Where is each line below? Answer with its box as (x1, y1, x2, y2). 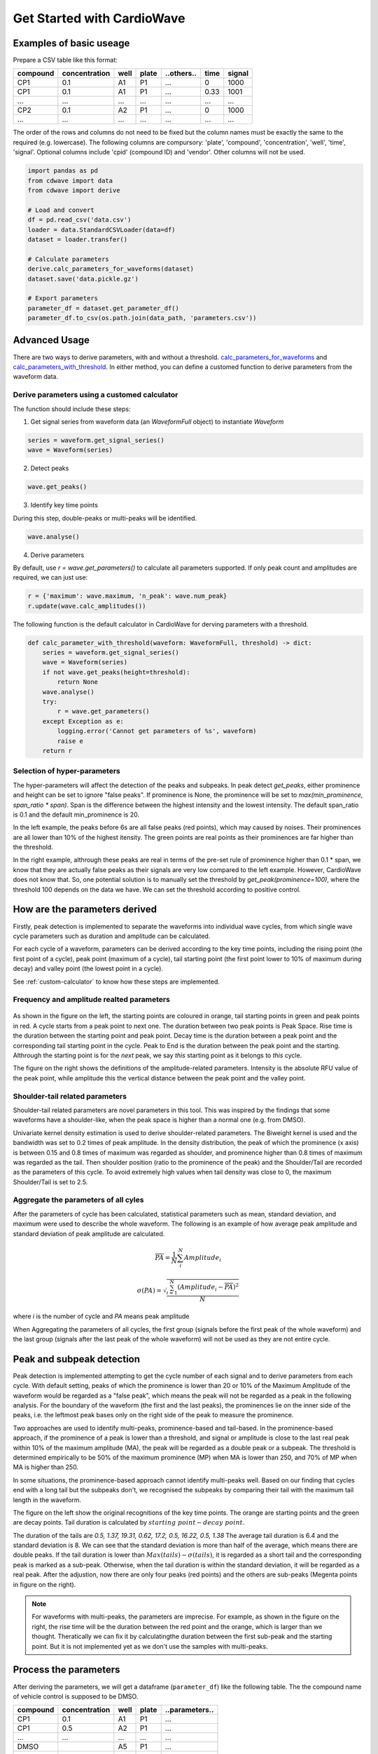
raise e (57, 737, 84, 745)
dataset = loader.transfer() (27, 235, 128, 243)
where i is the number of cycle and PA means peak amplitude (13, 1312, 190, 1320)
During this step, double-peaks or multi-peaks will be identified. (13, 514, 197, 522)
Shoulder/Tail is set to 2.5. (13, 1177, 88, 1186)
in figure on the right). (13, 1580, 76, 1588)
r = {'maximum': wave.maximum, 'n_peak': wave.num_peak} (27, 592, 227, 600)
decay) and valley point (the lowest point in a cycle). (13, 965, 164, 973)
